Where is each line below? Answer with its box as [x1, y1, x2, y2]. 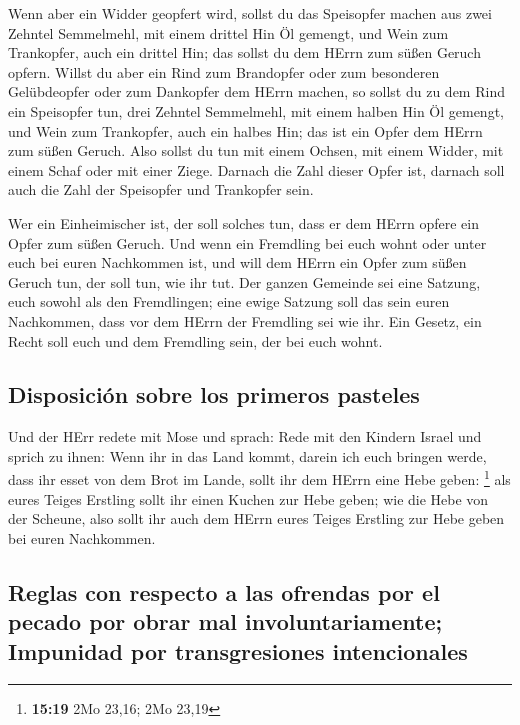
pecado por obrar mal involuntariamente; [8, 606, 443, 637]
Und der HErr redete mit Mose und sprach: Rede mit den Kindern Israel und [8, 426, 482, 447]
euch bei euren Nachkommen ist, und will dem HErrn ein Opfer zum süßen [8, 252, 467, 273]
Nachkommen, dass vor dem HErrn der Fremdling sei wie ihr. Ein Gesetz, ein [8, 310, 482, 331]
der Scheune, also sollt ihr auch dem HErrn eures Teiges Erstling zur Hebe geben [8, 508, 505, 529]
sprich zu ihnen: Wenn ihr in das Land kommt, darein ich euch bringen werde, [8, 445, 487, 466]
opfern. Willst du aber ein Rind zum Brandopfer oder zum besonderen [8, 61, 440, 82]
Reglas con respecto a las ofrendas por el [8, 576, 440, 607]
